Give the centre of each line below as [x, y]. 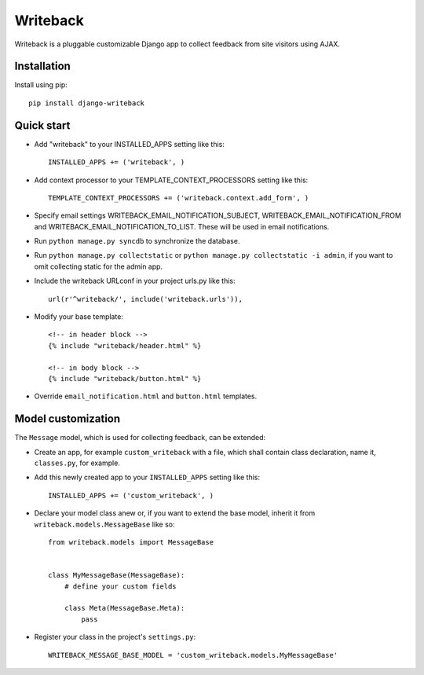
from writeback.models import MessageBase [131, 543]
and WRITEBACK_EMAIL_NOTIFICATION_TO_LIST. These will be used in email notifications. [182, 226]
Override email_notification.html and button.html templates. [146, 396]
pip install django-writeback [87, 103]
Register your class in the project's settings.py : [115, 637]
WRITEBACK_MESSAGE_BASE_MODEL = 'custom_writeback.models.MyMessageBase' [193, 655]
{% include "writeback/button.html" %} [125, 378]
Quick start [42, 125]
